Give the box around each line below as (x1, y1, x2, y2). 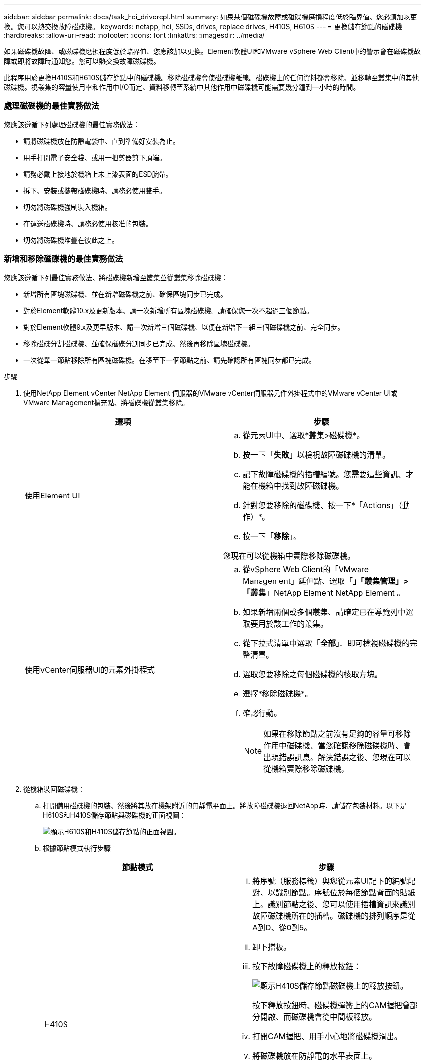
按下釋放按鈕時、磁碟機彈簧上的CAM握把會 (252, 1000, 410, 1010)
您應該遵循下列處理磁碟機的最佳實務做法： (4, 120, 140, 129)
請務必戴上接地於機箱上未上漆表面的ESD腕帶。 (23, 169, 173, 178)
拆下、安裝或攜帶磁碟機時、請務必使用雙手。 (23, 186, 166, 195)
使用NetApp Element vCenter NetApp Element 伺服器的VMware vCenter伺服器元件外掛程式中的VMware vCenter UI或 (23, 388, 398, 397)
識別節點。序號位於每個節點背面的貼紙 (276, 887, 416, 897)
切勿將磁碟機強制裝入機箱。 (23, 202, 112, 211)
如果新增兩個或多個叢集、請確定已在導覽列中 (243, 607, 406, 617)
